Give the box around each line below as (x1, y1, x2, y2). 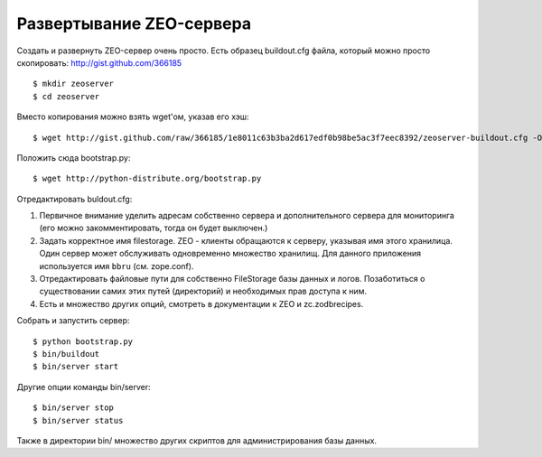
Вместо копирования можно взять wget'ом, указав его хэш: (16, 111, 249, 122)
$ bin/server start (33, 361, 119, 372)
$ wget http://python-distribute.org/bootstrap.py (33, 173, 262, 184)
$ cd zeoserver (33, 91, 100, 101)
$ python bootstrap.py (33, 336, 134, 347)
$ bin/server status (33, 415, 124, 425)
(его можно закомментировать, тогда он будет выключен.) (39, 222, 268, 234)
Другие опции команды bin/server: (16, 381, 151, 392)
